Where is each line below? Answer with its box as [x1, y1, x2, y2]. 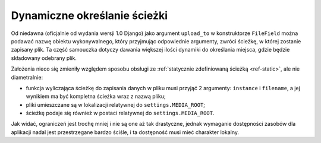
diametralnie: [11, 74, 43, 81]
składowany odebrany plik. [11, 54, 77, 62]
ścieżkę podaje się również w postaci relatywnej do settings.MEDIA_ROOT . [26, 110, 215, 117]
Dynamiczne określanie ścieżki [11, 9, 168, 22]
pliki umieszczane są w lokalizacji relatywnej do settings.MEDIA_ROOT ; [26, 101, 205, 108]
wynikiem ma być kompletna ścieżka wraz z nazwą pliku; [26, 93, 166, 100]
